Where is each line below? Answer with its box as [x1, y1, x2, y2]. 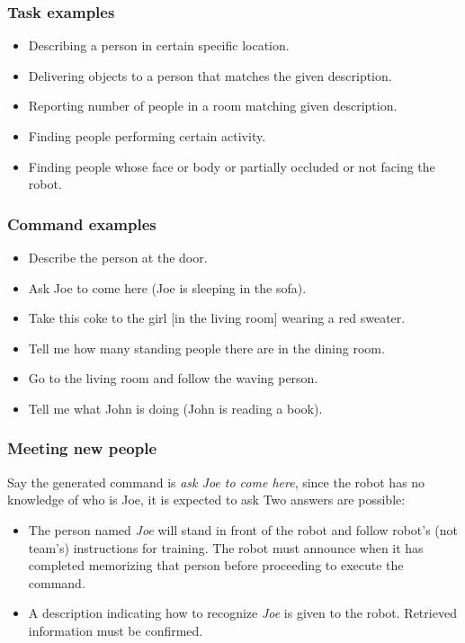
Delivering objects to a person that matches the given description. [28, 66, 392, 85]
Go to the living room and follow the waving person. [28, 369, 318, 388]
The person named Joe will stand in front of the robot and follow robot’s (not [28, 520, 459, 539]
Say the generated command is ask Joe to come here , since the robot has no [7, 472, 425, 491]
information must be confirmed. [28, 621, 203, 639]
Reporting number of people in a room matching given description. [28, 96, 398, 115]
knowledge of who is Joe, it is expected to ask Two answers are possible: [7, 490, 406, 509]
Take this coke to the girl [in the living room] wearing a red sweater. [28, 308, 406, 327]
